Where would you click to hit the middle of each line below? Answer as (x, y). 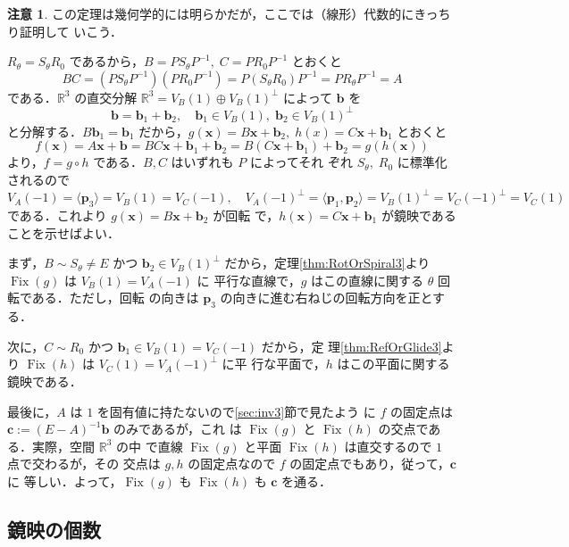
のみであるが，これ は (178, 429)
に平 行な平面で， (274, 364)
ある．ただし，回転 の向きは (115, 298)
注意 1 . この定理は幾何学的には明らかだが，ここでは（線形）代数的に (211, 13)
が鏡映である (418, 215)
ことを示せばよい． (63, 232)
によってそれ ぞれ (301, 162)
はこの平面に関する (393, 364)
